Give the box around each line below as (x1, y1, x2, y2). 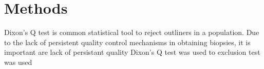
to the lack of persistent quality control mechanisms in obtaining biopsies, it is (4, 37, 251, 47)
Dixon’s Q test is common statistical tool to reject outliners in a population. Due (4, 27, 259, 38)
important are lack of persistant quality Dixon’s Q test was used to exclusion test (4, 47, 260, 57)
